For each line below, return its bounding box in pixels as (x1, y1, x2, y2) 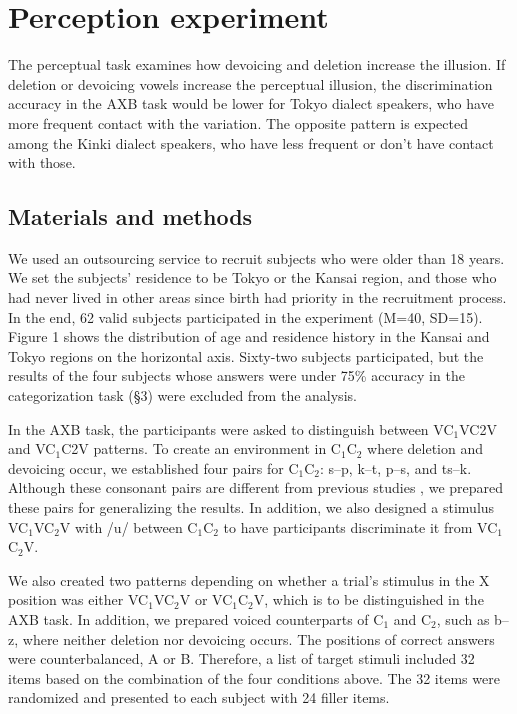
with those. (8, 152, 76, 173)
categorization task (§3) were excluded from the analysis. (8, 385, 357, 406)
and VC (8, 438, 56, 459)
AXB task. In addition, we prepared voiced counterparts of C (8, 608, 384, 629)
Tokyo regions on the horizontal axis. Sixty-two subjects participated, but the (8, 345, 484, 366)
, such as (436, 608, 490, 629)
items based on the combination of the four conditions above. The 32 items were (8, 667, 500, 688)
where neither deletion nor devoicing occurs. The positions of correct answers (22, 628, 495, 649)
